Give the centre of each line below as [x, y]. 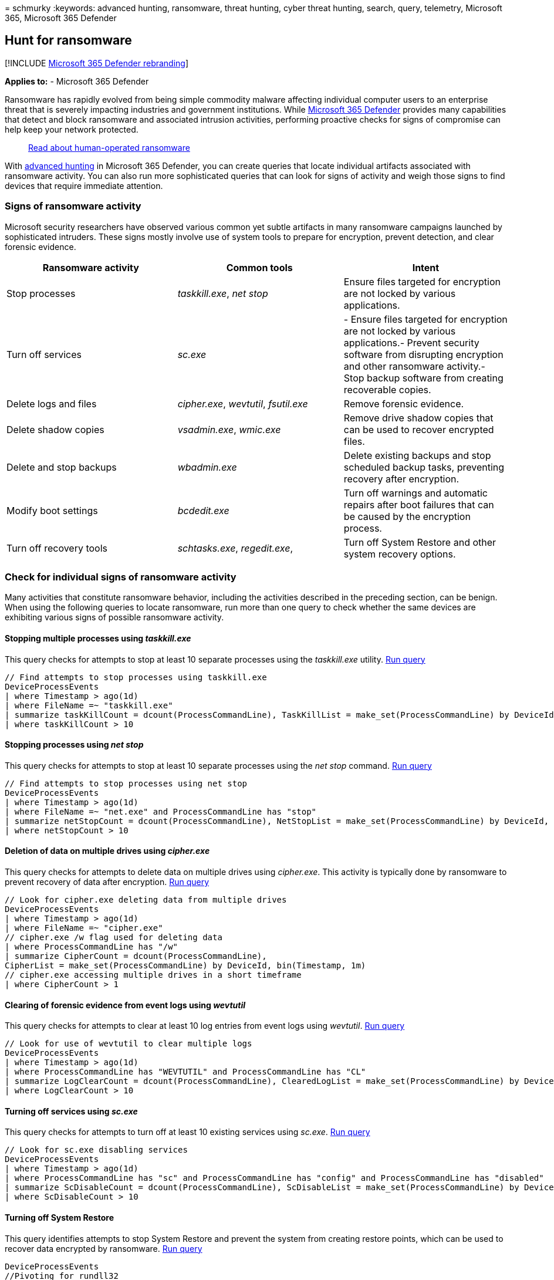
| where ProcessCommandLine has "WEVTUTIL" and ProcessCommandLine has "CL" [185, 1072]
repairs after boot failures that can [419, 504]
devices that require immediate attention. [84, 185]
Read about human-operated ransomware [109, 147]
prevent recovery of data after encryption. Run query [107, 882]
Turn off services [44, 354]
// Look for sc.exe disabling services [96, 1150]
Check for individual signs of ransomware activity [121, 577]
